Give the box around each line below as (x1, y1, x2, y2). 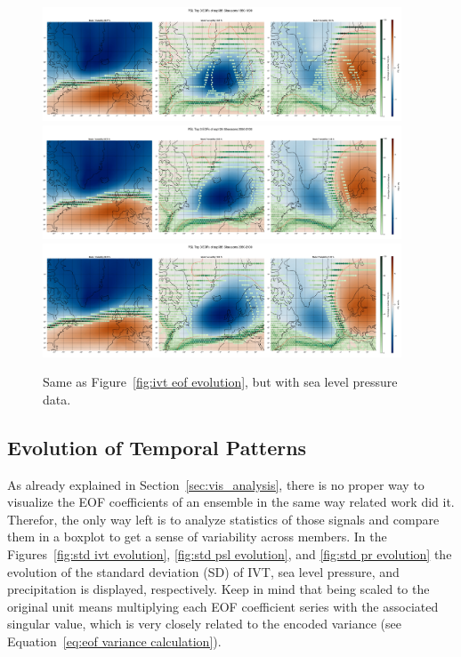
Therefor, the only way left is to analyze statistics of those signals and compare (7, 509, 440, 528)
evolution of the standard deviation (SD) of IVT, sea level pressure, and (7, 562, 400, 581)
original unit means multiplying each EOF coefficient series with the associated (7, 597, 439, 615)
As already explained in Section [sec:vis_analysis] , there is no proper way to (7, 475, 425, 493)
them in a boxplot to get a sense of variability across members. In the (7, 527, 387, 546)
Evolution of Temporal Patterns (7, 433, 307, 461)
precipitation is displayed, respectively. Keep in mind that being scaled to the (7, 580, 430, 598)
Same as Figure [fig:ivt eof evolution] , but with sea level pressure (43, 373, 398, 391)
